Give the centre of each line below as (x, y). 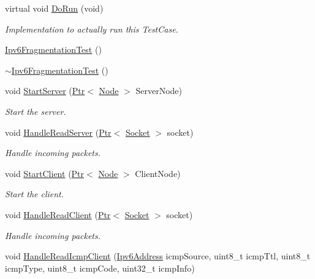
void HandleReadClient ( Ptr (58, 214)
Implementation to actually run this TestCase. (92, 29)
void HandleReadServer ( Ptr (58, 132)
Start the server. (36, 111)
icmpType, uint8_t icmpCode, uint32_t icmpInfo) (100, 268)
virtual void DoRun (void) (54, 8)
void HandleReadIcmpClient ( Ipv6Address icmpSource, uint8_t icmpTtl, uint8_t (158, 256)
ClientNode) (158, 173)
